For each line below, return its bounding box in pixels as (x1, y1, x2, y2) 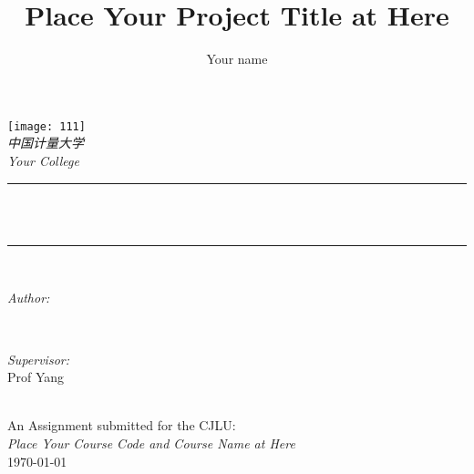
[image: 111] (7, 119, 86, 133)
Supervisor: (7, 349, 69, 368)
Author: (7, 288, 50, 307)
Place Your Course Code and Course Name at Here (7, 433, 295, 452)
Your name (206, 49, 268, 68)
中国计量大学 (7, 133, 84, 152)
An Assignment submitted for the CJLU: (7, 416, 236, 435)
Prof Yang (7, 367, 65, 386)
